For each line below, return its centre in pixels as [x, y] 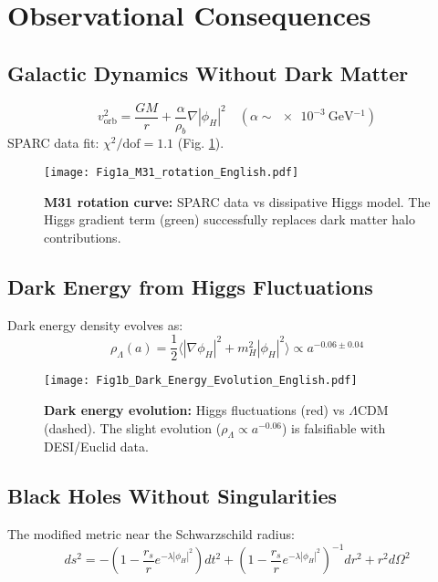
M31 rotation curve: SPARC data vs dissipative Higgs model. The [237, 201]
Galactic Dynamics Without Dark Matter [208, 73]
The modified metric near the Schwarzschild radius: [151, 534]
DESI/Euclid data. [96, 447]
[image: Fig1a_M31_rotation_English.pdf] [172, 173]
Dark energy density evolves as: [95, 324]
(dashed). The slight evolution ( [133, 427]
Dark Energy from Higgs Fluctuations [190, 286]
